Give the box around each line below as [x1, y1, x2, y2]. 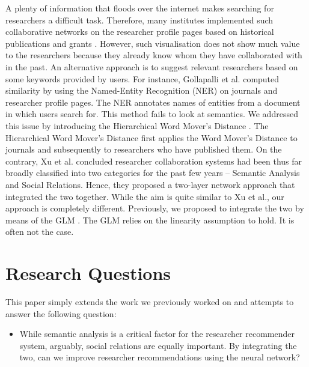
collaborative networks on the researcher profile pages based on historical [5, 25, 274, 38]
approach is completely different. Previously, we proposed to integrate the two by [5, 202, 304, 214]
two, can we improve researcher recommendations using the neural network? [19, 351, 300, 363]
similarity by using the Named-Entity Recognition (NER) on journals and [5, 84, 278, 97]
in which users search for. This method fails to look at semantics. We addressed [5, 108, 298, 120]
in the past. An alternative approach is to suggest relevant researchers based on [5, 60, 298, 73]
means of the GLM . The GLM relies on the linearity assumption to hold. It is [5, 213, 295, 226]
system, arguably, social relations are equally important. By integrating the [19, 339, 297, 351]
